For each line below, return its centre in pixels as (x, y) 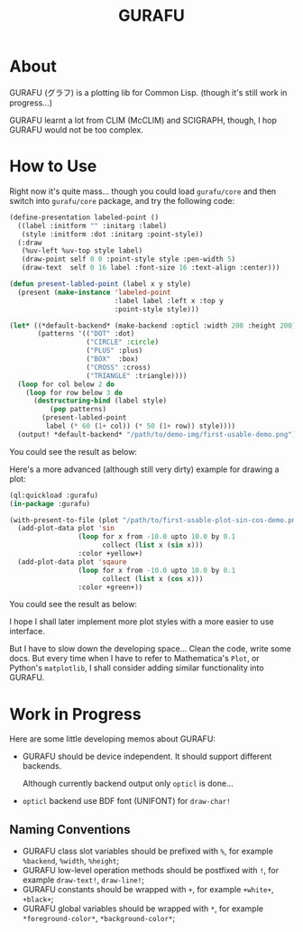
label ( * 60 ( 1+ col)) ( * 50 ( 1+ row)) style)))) (141, 426)
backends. (42, 766)
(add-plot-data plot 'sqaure (72, 562)
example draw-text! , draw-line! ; (83, 880)
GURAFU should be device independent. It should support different (147, 757)
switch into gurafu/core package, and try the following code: (122, 200)
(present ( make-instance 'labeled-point (94, 292)
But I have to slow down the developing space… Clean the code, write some (150, 649)
